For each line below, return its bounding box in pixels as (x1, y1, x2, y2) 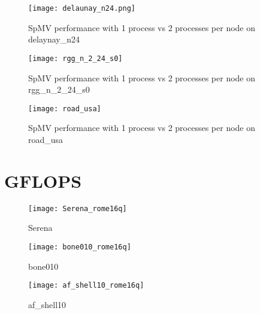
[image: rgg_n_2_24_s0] (28, 54, 123, 63)
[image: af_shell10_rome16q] (28, 281, 144, 290)
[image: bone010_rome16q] (28, 242, 131, 251)
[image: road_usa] (28, 104, 101, 113)
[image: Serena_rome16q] (28, 204, 127, 213)
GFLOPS (4, 168, 82, 193)
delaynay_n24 (28, 33, 80, 45)
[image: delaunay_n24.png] (28, 4, 135, 13)
